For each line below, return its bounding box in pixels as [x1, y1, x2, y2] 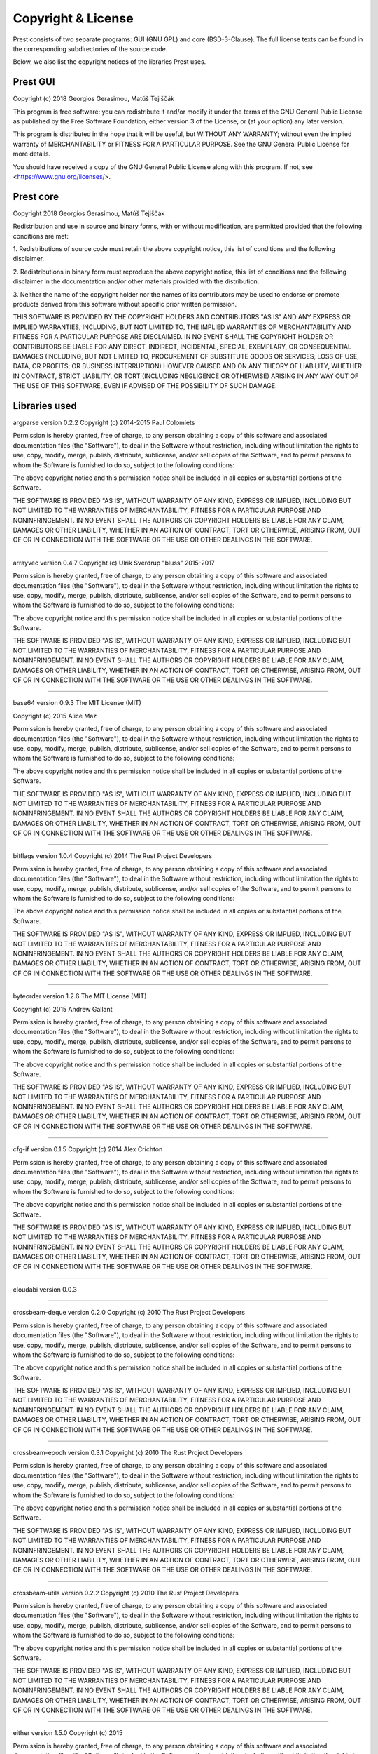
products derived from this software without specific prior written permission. [13, 300, 237, 308]
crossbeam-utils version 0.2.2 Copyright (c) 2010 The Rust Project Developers [13, 1588, 239, 1597]
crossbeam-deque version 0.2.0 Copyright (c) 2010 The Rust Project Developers [13, 1308, 245, 1317]
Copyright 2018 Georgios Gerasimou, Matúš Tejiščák [13, 209, 165, 217]
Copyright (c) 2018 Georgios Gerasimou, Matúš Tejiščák [13, 95, 175, 103]
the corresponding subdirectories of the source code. [13, 44, 168, 53]
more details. [13, 149, 51, 158]
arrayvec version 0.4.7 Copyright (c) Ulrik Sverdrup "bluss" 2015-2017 [13, 558, 215, 567]
